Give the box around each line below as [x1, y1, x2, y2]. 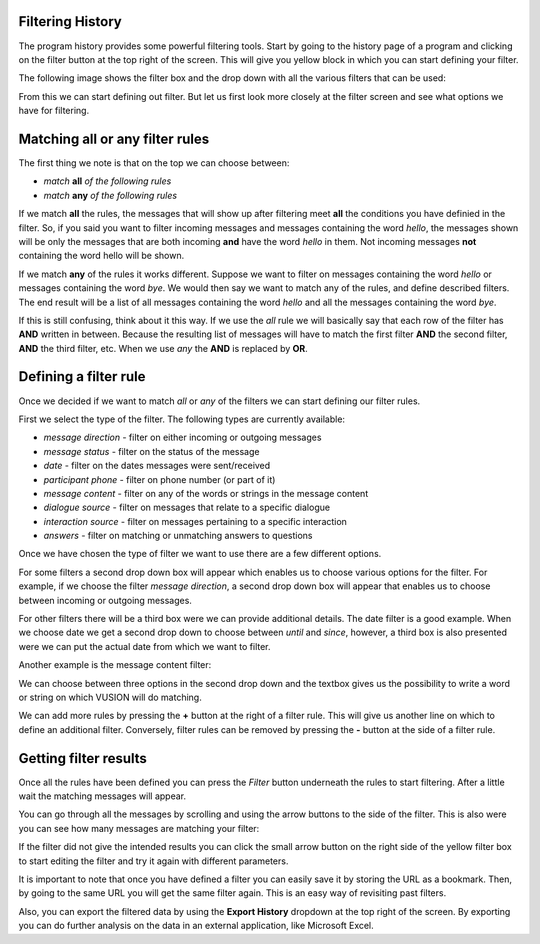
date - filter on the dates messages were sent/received [43, 460, 271, 472]
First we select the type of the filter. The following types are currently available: [18, 413, 345, 425]
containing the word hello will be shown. [18, 250, 185, 262]
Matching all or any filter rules [18, 130, 210, 147]
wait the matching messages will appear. [18, 790, 187, 802]
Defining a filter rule [18, 368, 146, 385]
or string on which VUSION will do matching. [18, 691, 202, 703]
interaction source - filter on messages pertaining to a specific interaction [43, 515, 347, 527]
